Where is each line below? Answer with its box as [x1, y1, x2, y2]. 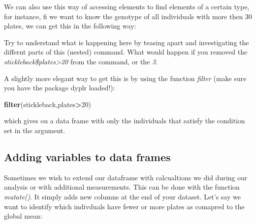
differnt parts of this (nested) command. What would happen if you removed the [4, 47, 248, 57]
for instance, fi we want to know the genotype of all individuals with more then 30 [4, 11, 252, 21]
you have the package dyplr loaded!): [4, 83, 115, 93]
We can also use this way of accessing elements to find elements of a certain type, [4, 1, 250, 11]
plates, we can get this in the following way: [4, 21, 136, 31]
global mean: [4, 211, 42, 221]
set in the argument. [4, 125, 65, 135]
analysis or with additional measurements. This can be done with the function [4, 182, 240, 192]
